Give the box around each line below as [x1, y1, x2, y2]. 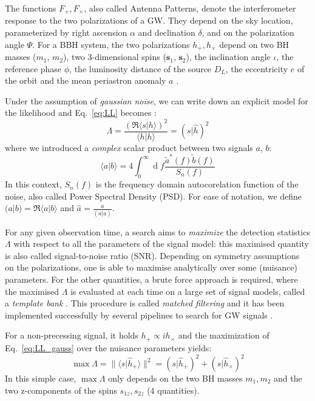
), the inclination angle [186, 50, 271, 63]
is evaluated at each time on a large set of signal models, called [70, 285, 305, 297]
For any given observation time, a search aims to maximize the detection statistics [5, 225, 310, 238]
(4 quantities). [147, 383, 200, 396]
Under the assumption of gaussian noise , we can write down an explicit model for [5, 94, 308, 107]
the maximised [5, 285, 59, 297]
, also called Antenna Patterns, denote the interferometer [84, 2, 296, 14]
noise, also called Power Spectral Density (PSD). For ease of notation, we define [5, 189, 302, 202]
